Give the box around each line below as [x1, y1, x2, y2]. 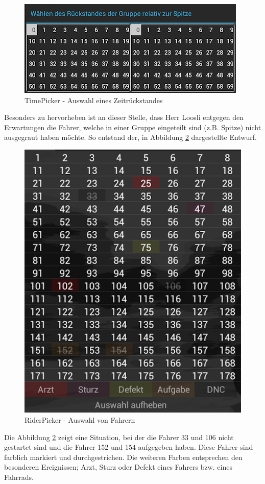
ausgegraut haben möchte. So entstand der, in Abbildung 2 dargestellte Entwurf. [4, 132, 257, 142]
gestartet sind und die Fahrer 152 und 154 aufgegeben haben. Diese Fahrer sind [4, 442, 253, 452]
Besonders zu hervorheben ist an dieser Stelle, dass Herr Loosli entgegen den [4, 112, 244, 123]
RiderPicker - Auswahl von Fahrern [25, 414, 135, 425]
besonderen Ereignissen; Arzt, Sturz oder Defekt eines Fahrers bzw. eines [4, 462, 232, 472]
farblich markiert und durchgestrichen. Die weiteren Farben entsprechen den [4, 451, 243, 462]
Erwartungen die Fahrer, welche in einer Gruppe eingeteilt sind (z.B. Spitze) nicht [4, 122, 261, 132]
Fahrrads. [4, 471, 34, 482]
